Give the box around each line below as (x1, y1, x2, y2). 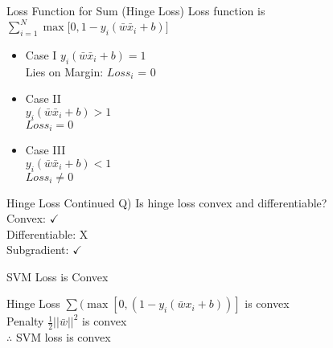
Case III (25, 141, 66, 158)
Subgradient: (6, 241, 69, 258)
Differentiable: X (6, 225, 88, 242)
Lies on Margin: (25, 63, 104, 80)
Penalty (6, 313, 44, 330)
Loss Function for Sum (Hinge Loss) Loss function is (6, 2, 265, 18)
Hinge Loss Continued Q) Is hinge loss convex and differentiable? (6, 194, 327, 211)
